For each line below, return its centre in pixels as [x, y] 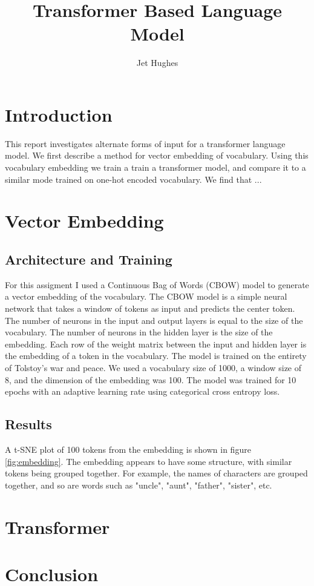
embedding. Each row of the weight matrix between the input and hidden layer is [156, 344]
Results [28, 424]
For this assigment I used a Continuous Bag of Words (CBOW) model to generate [157, 284]
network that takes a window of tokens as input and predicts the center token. [150, 308]
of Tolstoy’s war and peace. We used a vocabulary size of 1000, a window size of [153, 367]
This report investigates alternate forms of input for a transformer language [145, 143]
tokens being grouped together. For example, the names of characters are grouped [156, 473]
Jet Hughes [157, 63]
